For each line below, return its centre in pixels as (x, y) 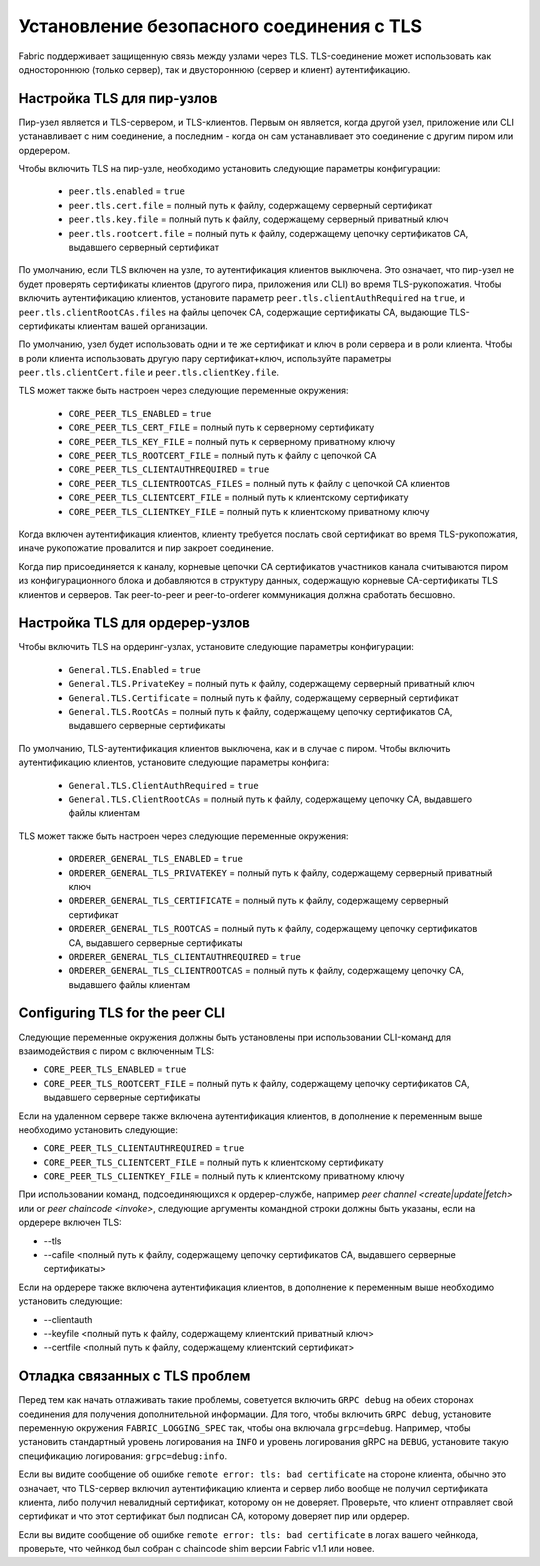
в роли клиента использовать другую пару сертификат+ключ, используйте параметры (205, 358)
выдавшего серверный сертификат (144, 247)
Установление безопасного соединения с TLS (220, 26)
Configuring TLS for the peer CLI (122, 1013)
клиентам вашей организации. (143, 326)
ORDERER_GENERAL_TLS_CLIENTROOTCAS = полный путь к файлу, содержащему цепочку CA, (266, 971)
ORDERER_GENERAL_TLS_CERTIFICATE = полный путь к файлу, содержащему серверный (258, 901)
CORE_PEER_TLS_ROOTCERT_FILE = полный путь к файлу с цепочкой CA (222, 456)
